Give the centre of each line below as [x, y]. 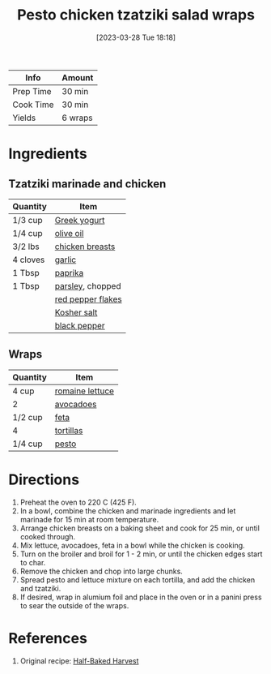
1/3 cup [28, 220]
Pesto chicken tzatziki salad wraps [136, 15]
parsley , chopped [88, 285]
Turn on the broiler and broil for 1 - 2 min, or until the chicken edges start [141, 554]
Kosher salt [76, 312]
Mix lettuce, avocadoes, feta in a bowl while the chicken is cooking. [132, 545]
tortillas [69, 430]
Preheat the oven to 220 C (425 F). [78, 502]
